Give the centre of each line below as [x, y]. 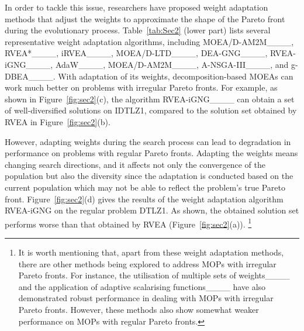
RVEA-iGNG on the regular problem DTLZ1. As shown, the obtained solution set [152, 210]
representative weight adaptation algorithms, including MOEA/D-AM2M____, [149, 41]
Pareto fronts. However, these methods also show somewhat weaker [139, 309]
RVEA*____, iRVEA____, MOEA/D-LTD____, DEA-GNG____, [136, 53]
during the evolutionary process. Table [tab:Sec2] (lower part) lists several [138, 30]
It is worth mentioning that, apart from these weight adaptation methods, [151, 252]
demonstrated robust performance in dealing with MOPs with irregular [146, 298]
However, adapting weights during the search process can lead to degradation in [148, 141]
